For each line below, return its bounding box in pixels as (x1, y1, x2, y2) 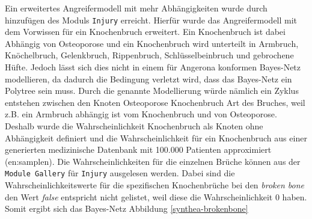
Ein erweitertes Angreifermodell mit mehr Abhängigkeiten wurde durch (5, 2, 268, 14)
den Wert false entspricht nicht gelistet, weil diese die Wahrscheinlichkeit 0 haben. (5, 190, 307, 203)
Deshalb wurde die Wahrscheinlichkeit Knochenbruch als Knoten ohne (5, 120, 263, 132)
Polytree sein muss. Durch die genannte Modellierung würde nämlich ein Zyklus (5, 84, 299, 97)
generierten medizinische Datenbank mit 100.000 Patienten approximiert (5, 143, 272, 156)
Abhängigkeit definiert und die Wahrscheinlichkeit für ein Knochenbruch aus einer (5, 131, 307, 144)
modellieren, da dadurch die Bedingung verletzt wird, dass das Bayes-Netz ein (5, 72, 292, 85)
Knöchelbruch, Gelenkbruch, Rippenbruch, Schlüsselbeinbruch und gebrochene (5, 49, 294, 61)
